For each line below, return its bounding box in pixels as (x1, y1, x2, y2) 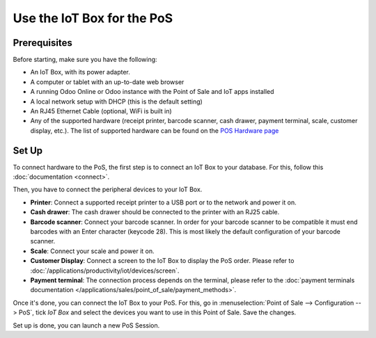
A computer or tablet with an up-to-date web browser (30, 77, 185, 86)
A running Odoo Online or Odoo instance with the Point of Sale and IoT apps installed (30, 88, 274, 96)
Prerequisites (13, 37, 72, 49)
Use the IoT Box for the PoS (13, 10, 173, 26)
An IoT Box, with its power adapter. (30, 68, 130, 77)
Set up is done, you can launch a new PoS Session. (13, 321, 160, 330)
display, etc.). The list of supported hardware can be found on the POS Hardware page (30, 126, 279, 135)
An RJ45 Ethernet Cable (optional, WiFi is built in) (30, 107, 172, 115)
